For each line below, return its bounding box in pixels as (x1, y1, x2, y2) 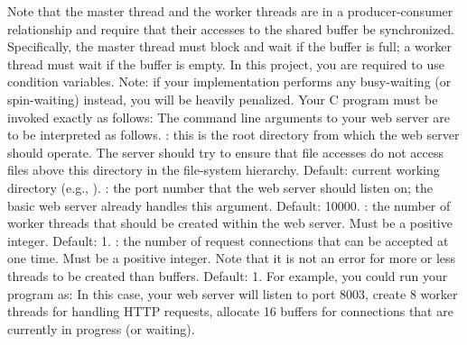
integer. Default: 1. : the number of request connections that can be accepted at (7, 231, 449, 250)
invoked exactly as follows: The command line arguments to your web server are (7, 107, 451, 126)
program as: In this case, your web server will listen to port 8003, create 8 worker (7, 284, 458, 303)
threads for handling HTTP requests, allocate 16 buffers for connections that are (7, 302, 453, 321)
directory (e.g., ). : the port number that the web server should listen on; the (7, 177, 434, 196)
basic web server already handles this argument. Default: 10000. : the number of (7, 195, 451, 214)
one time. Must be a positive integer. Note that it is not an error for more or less (7, 249, 456, 268)
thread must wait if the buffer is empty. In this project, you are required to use (7, 54, 444, 73)
